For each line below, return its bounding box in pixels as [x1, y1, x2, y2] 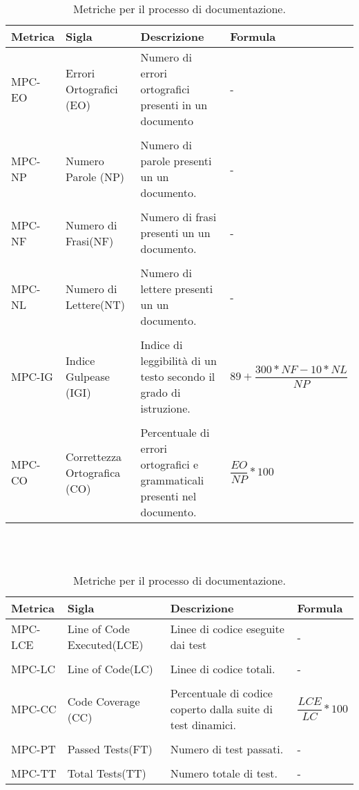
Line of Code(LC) [67, 661, 153, 677]
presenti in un [140, 97, 208, 113]
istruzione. [140, 400, 191, 416]
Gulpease [66, 368, 110, 384]
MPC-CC [11, 701, 57, 717]
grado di [140, 384, 181, 400]
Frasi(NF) [66, 232, 114, 249]
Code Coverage [67, 693, 140, 709]
